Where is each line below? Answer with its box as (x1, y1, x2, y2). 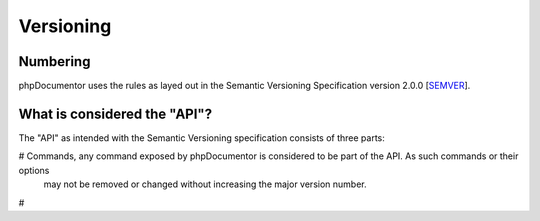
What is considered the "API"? (18, 105, 213, 122)
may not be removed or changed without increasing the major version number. (43, 178, 367, 190)
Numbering (18, 53, 91, 70)
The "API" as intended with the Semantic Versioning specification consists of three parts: (18, 131, 385, 144)
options (18, 164, 50, 176)
